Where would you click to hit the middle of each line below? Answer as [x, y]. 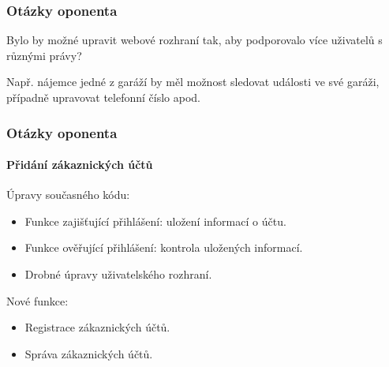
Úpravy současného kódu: [68, 195]
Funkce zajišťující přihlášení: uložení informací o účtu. [155, 221]
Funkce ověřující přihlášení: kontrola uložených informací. [164, 247]
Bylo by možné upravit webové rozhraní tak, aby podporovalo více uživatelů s [194, 40]
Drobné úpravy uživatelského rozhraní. [118, 274]
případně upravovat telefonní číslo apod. [103, 97]
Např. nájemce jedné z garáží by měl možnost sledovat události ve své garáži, [193, 82]
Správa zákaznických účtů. [89, 353]
